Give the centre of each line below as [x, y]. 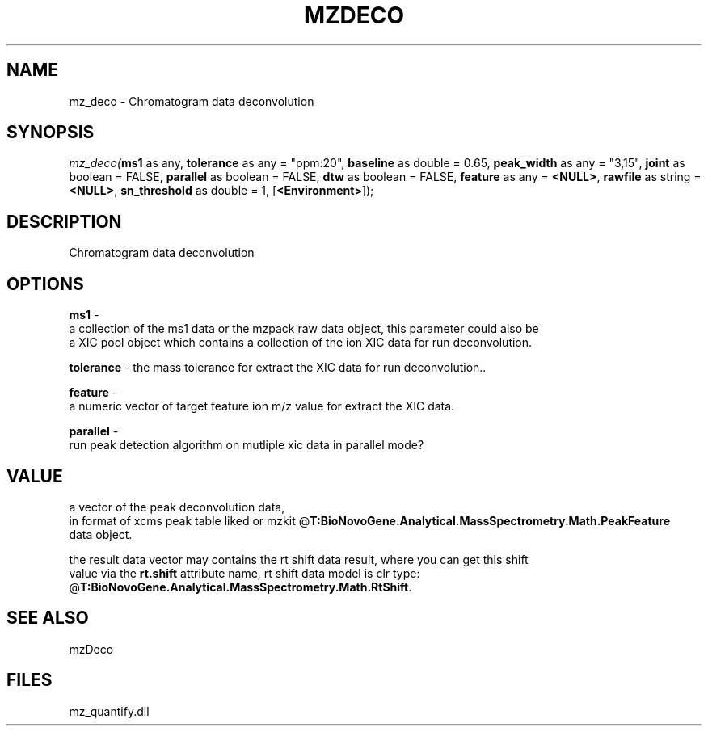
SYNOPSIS [51, 133]
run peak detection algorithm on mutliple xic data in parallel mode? [247, 445]
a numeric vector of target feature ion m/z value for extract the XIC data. [262, 406]
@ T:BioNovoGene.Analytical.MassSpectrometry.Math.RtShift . [240, 587]
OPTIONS [45, 284]
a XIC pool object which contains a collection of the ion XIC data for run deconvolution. [301, 343]
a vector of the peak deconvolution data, [177, 507]
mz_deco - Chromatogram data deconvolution [192, 101]
